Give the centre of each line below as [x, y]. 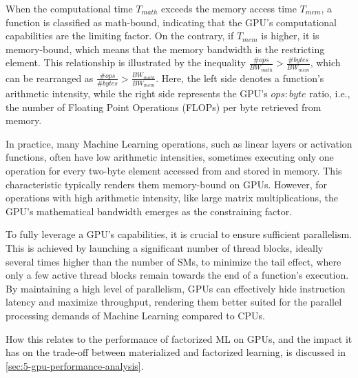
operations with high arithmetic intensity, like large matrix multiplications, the [172, 198]
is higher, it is [290, 36]
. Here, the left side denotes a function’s [240, 78]
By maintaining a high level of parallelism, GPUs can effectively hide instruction [176, 288]
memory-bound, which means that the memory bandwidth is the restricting [165, 49]
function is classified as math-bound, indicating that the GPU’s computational [171, 22]
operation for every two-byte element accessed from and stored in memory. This [174, 171]
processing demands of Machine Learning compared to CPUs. [135, 315]
